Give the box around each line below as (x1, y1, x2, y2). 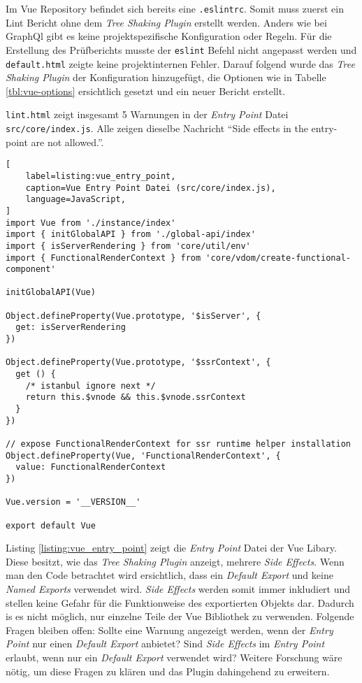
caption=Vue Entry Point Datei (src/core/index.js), (25, 182, 276, 193)
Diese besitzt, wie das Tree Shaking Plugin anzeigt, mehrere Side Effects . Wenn (6, 554, 345, 568)
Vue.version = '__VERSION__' (6, 497, 141, 508)
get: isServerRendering (15, 322, 126, 333)
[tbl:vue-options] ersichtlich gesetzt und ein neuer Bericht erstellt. (6, 83, 286, 98)
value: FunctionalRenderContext (15, 462, 166, 473)
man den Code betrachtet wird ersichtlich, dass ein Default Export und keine (6, 568, 333, 582)
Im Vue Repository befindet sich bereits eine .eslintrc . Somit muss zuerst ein (6, 1, 345, 15)
